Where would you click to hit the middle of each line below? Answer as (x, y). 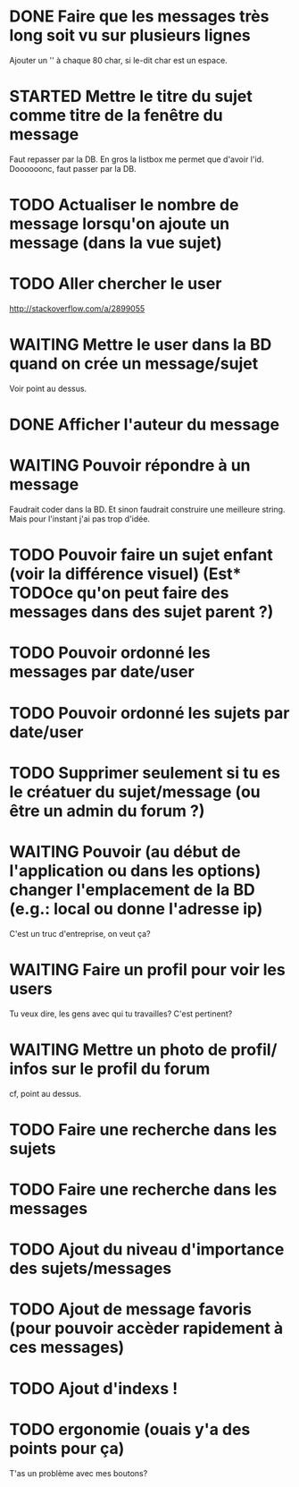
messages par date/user (102, 672)
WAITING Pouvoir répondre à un (130, 466)
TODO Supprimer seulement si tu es (145, 773)
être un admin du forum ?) (107, 811)
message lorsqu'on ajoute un (120, 224)
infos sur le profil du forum (110, 1069)
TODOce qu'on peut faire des (119, 593)
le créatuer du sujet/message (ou (135, 791)
